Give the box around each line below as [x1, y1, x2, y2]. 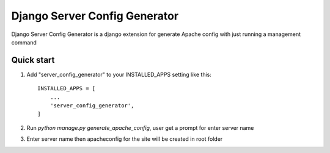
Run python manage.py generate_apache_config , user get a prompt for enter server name [26, 124, 254, 131]
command [11, 38, 37, 46]
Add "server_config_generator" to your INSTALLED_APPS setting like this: [26, 71, 212, 78]
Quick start [11, 55, 55, 65]
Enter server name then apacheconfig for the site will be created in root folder [26, 135, 223, 143]
